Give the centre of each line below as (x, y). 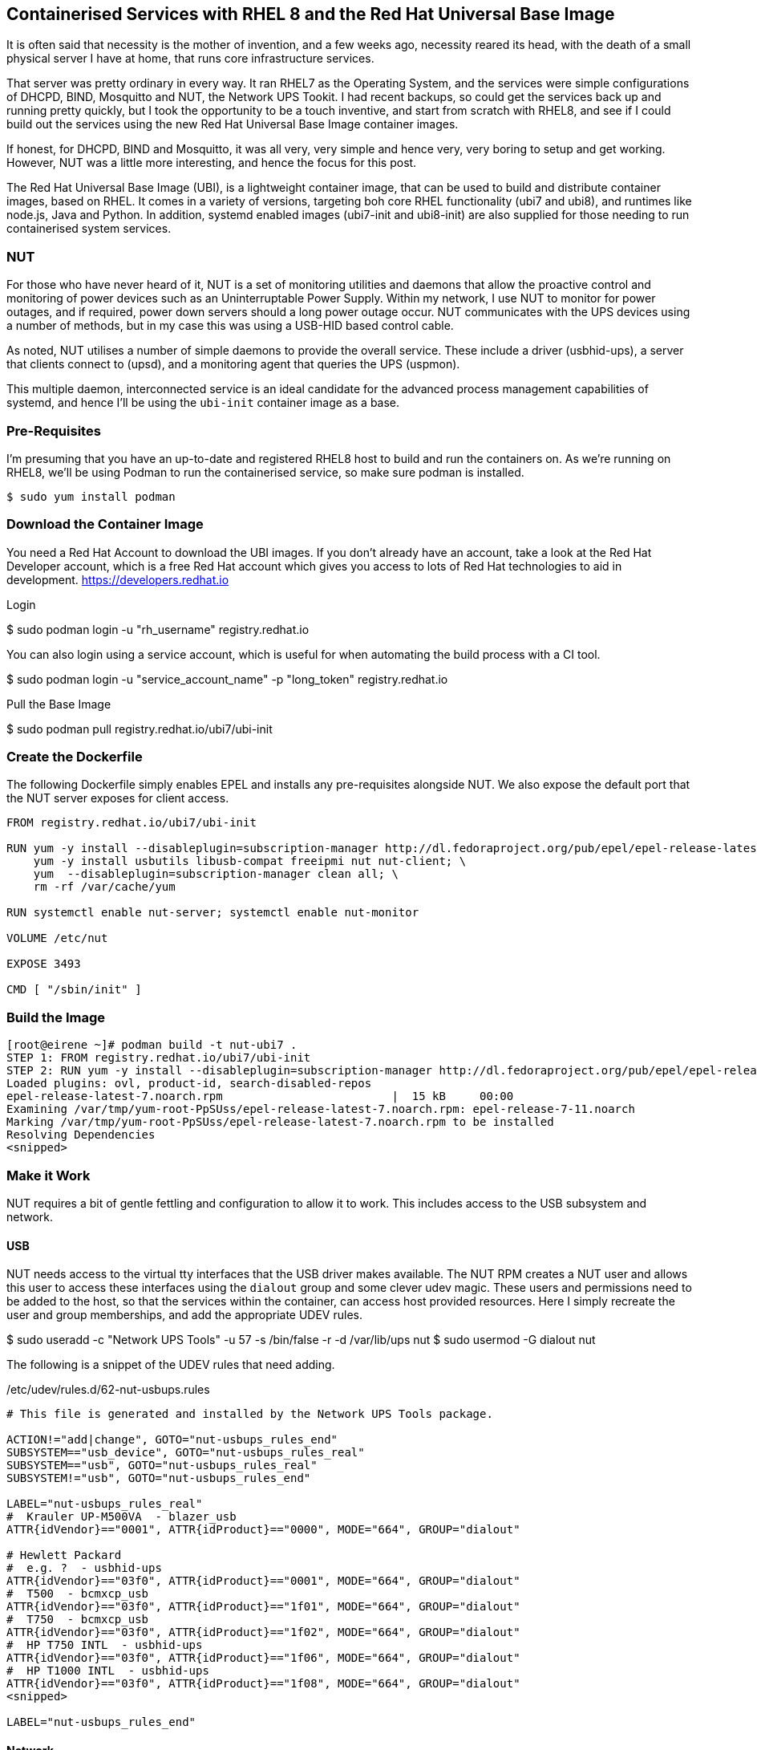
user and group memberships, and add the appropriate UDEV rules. (184, 1315)
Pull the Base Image (59, 704)
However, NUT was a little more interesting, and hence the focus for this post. (212, 163)
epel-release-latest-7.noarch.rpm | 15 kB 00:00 (260, 1096)
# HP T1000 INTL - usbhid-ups (108, 1671)
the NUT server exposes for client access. (118, 798)
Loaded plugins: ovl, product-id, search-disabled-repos (189, 1084)
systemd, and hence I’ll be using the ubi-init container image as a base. (203, 403)
